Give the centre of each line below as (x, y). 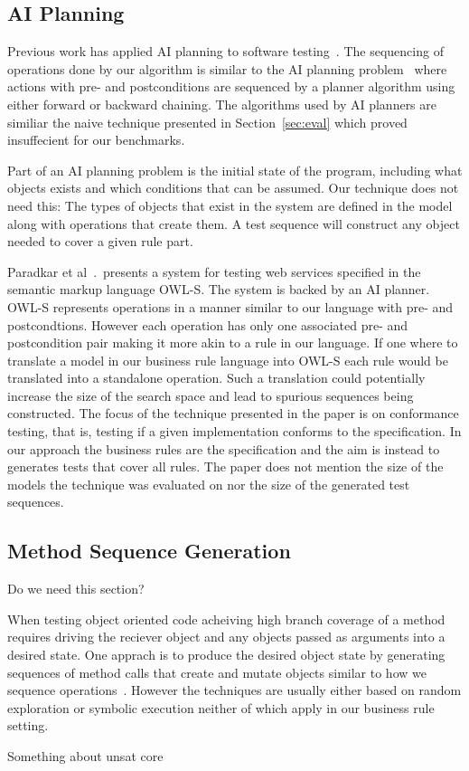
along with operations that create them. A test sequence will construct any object (234, 223)
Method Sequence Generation (149, 551)
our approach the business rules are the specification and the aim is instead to (224, 448)
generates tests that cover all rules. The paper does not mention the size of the (225, 466)
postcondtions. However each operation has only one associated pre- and (208, 324)
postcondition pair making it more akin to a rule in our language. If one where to (233, 343)
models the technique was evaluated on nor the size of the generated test (209, 484)
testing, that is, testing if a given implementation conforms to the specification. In (234, 431)
